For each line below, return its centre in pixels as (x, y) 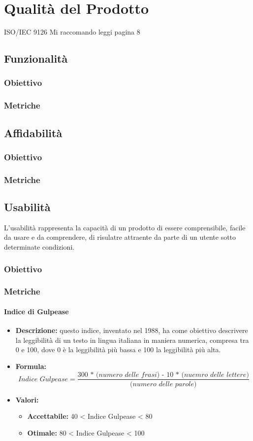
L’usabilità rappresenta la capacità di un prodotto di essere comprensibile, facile (125, 227)
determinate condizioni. (39, 247)
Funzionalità (36, 58)
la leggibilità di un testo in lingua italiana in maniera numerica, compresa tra (132, 340)
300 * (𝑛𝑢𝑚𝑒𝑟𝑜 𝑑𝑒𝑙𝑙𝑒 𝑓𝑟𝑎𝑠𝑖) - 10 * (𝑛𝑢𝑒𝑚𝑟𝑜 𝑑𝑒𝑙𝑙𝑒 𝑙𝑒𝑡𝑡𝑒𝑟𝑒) (163, 375)
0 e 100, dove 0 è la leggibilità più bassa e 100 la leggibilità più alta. (118, 349)
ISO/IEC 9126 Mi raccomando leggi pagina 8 (72, 32)
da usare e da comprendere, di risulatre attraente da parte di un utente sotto (120, 237)
